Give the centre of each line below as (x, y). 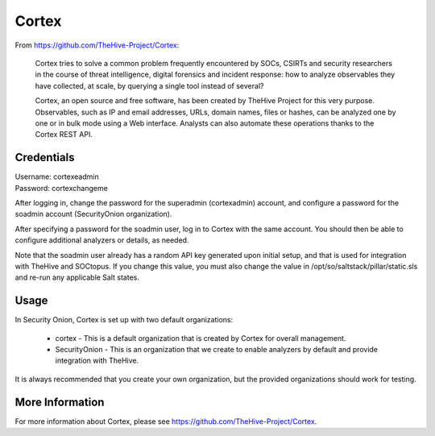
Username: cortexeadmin (57, 176)
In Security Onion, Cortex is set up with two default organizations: (124, 320)
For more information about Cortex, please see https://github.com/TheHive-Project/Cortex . (166, 421)
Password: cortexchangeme (61, 188)
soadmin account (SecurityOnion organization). (93, 214)
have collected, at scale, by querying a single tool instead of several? (149, 85)
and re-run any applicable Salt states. (77, 277)
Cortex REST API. (64, 135)
